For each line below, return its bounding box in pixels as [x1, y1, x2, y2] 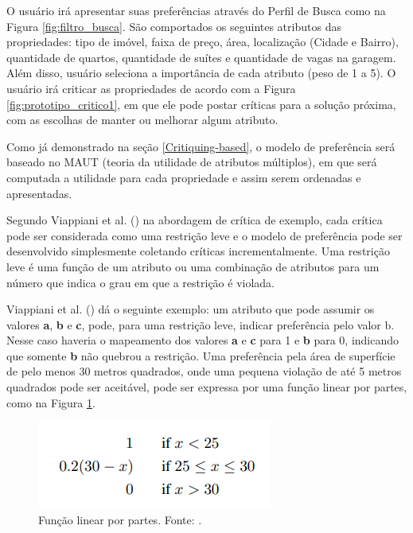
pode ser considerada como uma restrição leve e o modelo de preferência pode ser [6, 227, 403, 243]
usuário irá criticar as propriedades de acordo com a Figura [6, 80, 296, 96]
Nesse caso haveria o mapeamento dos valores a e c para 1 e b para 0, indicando [6, 332, 399, 348]
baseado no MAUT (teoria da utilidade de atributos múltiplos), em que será [6, 154, 377, 170]
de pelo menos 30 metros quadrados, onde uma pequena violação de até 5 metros [6, 363, 402, 379]
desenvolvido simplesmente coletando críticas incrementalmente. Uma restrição [6, 243, 390, 259]
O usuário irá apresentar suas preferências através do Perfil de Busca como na [6, 2, 386, 18]
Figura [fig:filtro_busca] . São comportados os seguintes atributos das [6, 18, 341, 34]
